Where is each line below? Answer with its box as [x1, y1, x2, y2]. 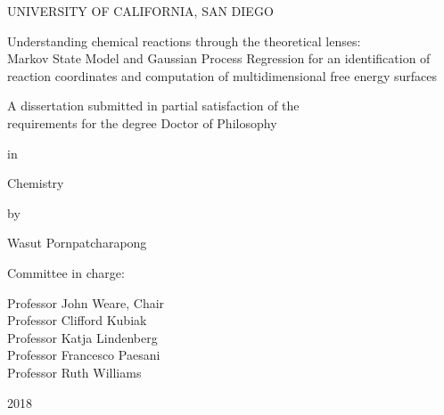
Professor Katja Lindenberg [7, 328, 158, 346]
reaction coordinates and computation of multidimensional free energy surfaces [7, 66, 437, 85]
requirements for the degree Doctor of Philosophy [7, 113, 277, 132]
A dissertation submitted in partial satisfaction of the [7, 96, 300, 115]
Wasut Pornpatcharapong [7, 233, 147, 252]
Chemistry [7, 174, 64, 192]
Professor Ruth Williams [7, 362, 142, 381]
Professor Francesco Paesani [7, 346, 160, 364]
